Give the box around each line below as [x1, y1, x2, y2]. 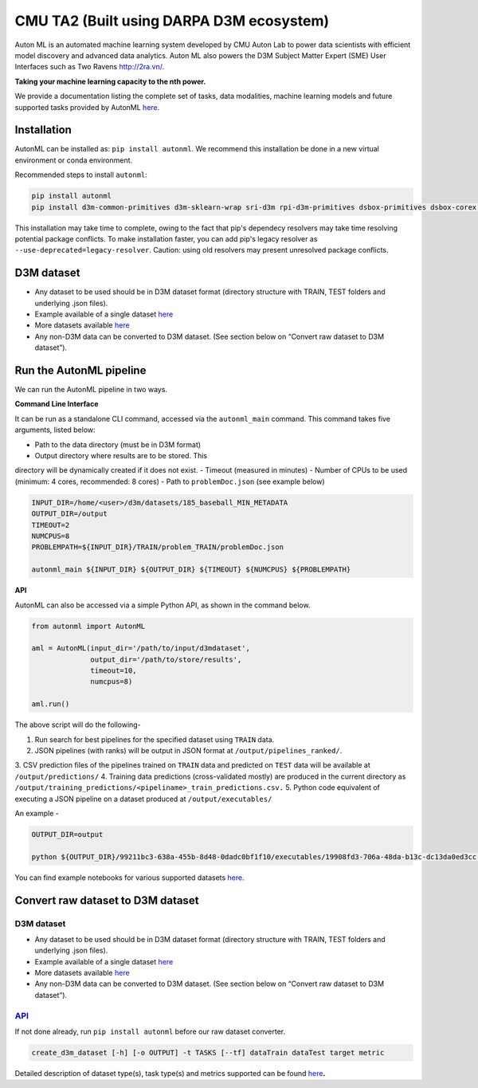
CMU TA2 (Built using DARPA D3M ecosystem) [14, 12, 330, 29]
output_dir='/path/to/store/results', [90, 654, 242, 664]
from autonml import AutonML [31, 622, 146, 630]
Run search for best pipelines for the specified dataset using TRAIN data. [34, 734, 275, 744]
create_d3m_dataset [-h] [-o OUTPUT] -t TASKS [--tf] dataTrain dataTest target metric [31, 1048, 385, 1057]
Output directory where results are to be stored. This [34, 451, 208, 461]
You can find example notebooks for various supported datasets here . [14, 873, 245, 882]
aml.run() [31, 700, 70, 709]
